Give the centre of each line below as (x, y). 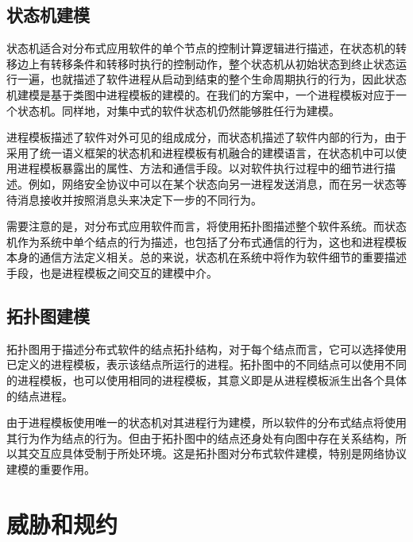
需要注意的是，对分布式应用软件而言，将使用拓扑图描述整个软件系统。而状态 (206, 226)
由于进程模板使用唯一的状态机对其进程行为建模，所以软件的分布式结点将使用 (206, 422)
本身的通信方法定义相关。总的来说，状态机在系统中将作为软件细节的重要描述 (206, 257)
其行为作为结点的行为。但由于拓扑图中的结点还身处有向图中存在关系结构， (201, 437)
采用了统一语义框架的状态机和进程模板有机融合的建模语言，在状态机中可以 (201, 152)
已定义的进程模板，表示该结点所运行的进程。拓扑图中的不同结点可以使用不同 (206, 364)
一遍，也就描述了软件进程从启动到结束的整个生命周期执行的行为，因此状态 (212, 79)
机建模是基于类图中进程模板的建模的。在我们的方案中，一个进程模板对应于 (201, 94)
